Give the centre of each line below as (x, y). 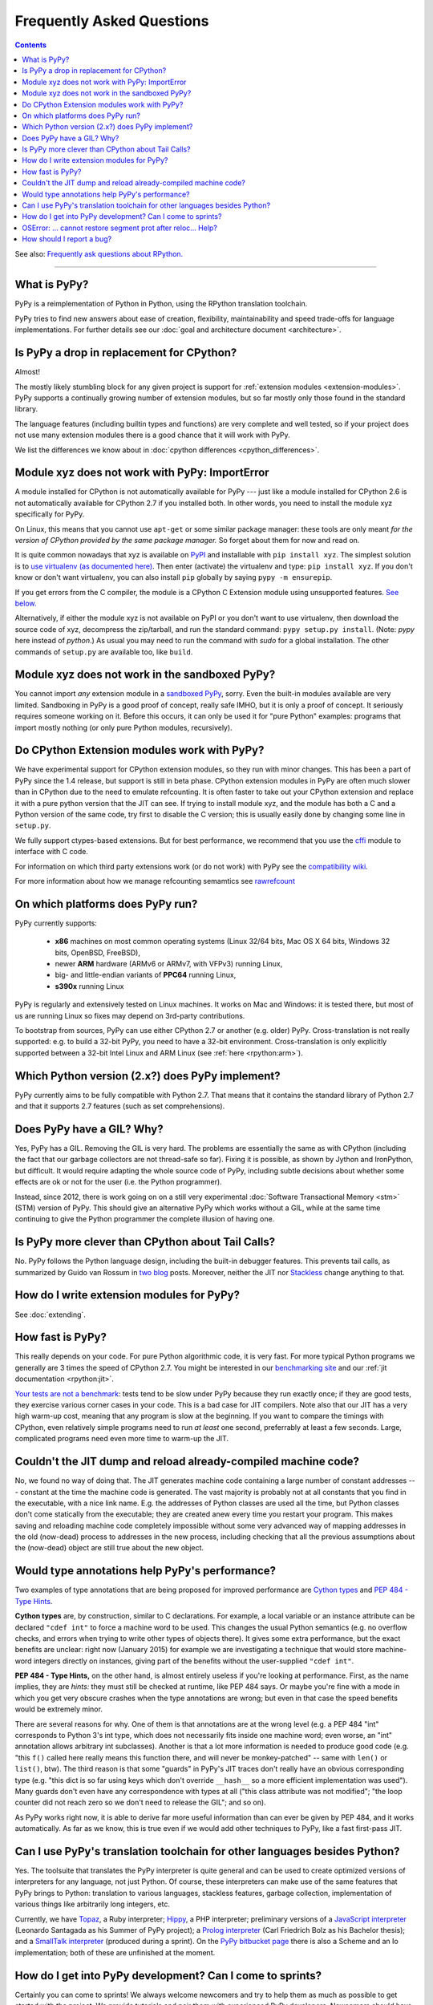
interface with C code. (51, 852)
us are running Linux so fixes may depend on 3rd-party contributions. (130, 1015)
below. (26, 603)
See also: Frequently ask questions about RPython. (99, 253)
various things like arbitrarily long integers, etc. (93, 1904)
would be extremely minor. (59, 1709)
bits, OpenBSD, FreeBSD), (97, 952)
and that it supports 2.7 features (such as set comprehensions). (120, 1106)
